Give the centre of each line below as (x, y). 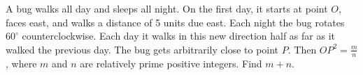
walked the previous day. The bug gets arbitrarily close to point (142, 49)
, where (21, 63)
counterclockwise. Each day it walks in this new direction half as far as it (178, 36)
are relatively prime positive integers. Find (171, 63)
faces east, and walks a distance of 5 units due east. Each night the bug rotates (175, 22)
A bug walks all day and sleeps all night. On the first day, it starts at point (167, 8)
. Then (302, 49)
